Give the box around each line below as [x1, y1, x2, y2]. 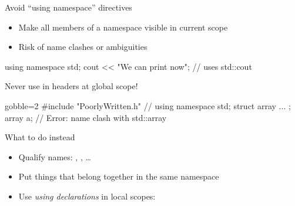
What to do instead [5, 131, 75, 143]
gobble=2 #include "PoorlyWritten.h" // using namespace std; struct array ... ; [5, 99, 291, 112]
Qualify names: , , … [18, 150, 91, 163]
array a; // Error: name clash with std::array [5, 111, 167, 123]
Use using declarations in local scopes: [18, 190, 156, 202]
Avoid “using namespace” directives [5, 1, 132, 13]
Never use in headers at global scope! [5, 80, 138, 92]
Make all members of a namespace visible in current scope [18, 21, 228, 33]
